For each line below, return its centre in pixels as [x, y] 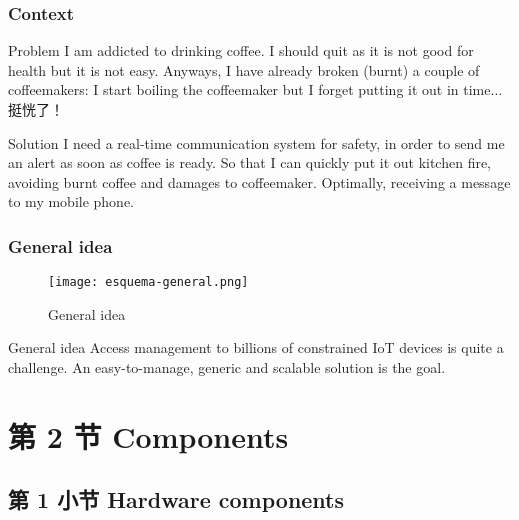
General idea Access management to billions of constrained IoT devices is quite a [256, 347]
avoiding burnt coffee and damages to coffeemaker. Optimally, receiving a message [259, 181]
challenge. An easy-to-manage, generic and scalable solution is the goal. [227, 367]
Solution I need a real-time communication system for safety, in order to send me [256, 142]
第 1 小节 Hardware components [176, 499]
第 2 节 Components [148, 435]
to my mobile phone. [71, 201]
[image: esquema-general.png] [148, 282]
